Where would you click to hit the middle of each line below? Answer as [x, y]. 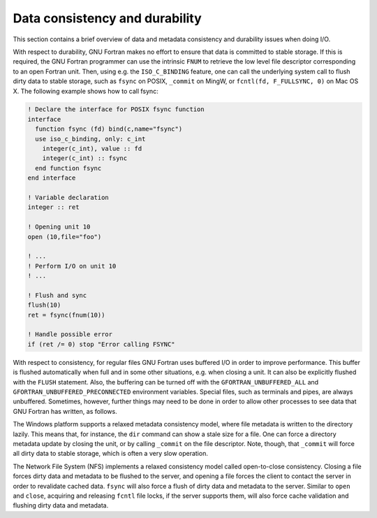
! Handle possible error [70, 334]
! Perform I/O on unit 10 [72, 266]
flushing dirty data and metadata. [61, 505]
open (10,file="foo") [65, 237]
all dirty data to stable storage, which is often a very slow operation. [111, 454]
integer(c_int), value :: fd [92, 149]
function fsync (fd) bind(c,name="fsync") [109, 129]
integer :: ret [53, 207]
